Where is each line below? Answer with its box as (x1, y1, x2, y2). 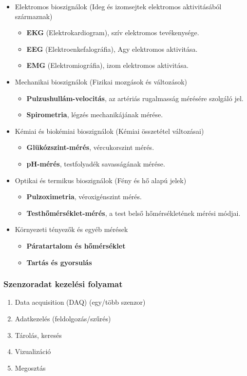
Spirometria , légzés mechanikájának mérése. (26, 109, 163, 120)
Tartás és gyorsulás (26, 257, 92, 267)
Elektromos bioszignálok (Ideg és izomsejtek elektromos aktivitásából (15, 1, 222, 11)
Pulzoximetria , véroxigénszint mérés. (26, 191, 142, 202)
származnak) (15, 11, 53, 21)
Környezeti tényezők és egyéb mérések (15, 224, 128, 234)
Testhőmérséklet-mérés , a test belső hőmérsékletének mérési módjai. (26, 208, 241, 218)
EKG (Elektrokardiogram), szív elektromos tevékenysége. (26, 27, 199, 38)
